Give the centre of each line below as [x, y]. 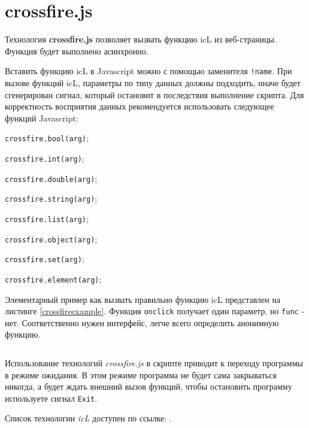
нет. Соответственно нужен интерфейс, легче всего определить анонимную [142, 322]
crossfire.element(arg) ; [53, 279]
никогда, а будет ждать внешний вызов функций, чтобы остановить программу [149, 386]
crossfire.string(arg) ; [51, 198]
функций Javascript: [42, 118]
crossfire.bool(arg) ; [47, 138]
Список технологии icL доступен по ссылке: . [88, 418]
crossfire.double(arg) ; [51, 178]
